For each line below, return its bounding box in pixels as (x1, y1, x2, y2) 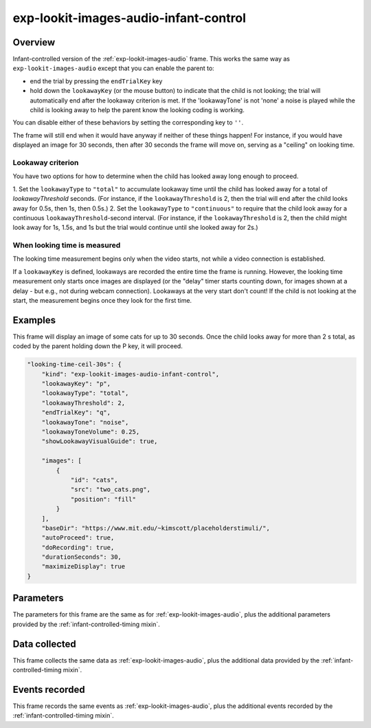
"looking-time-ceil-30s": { (27, 361, 122, 368)
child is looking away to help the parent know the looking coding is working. (30, 106, 245, 114)
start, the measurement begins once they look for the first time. (12, 296, 192, 304)
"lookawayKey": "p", (41, 380, 111, 388)
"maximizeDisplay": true (41, 563, 126, 570)
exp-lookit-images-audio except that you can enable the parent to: (12, 64, 214, 72)
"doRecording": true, (41, 544, 115, 551)
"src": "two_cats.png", (70, 486, 151, 493)
